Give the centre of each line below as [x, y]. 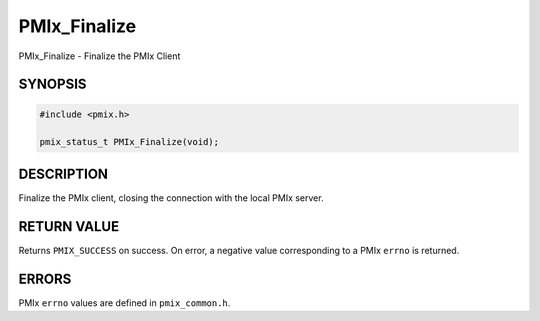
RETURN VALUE [69, 226]
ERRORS [45, 278]
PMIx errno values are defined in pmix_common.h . [124, 302]
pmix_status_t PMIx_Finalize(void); [129, 142]
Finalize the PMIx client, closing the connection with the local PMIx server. [171, 197]
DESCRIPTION [63, 173]
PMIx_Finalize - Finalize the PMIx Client [99, 56]
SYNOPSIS [52, 84]
